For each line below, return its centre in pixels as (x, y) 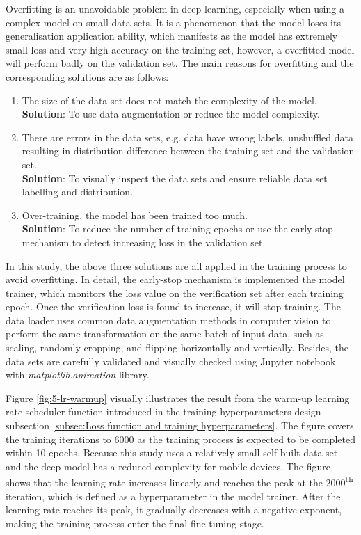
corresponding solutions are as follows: (87, 76)
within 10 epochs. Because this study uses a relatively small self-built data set (172, 453)
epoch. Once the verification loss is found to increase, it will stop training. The (173, 306)
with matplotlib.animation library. (78, 375)
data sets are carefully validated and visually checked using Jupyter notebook (171, 361)
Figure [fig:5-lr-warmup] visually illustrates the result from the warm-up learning (178, 398)
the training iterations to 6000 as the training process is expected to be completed (180, 439)
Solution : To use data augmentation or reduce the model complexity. (171, 114)
